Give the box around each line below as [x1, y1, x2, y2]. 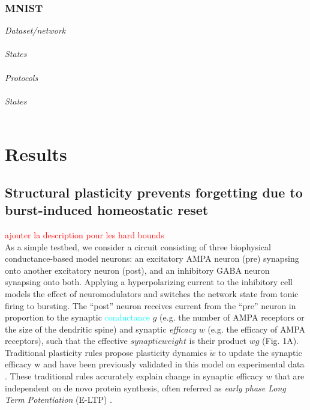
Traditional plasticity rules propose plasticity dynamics [5, 346, 207, 358]
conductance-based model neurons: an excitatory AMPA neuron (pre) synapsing [5, 252, 299, 265]
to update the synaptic [218, 346, 302, 358]
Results [5, 142, 67, 166]
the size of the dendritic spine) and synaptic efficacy [5, 322, 196, 335]
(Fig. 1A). [262, 334, 299, 347]
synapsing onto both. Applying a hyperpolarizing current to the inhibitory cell [5, 276, 293, 288]
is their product [189, 334, 247, 347]
